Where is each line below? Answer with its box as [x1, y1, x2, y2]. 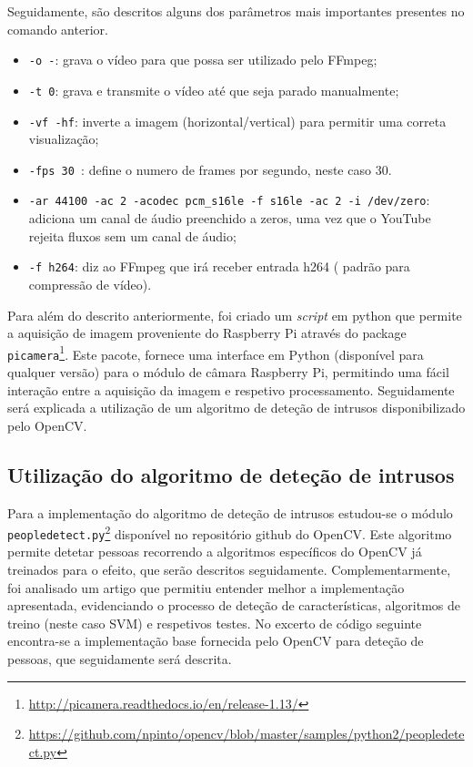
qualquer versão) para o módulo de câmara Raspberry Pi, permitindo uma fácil [7, 363, 449, 381]
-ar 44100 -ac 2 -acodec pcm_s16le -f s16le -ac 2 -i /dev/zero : [28, 190, 430, 210]
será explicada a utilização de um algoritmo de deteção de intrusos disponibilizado [7, 398, 466, 417]
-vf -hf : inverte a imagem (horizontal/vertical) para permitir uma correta [28, 111, 447, 130]
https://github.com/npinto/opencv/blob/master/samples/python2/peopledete [28, 724, 465, 743]
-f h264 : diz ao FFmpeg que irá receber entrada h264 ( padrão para [28, 257, 410, 276]
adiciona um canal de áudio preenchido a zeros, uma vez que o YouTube [28, 209, 431, 228]
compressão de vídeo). [28, 274, 152, 293]
